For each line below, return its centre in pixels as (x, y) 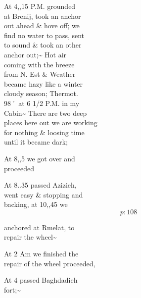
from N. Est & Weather (40, 74)
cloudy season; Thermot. (41, 93)
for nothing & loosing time (44, 132)
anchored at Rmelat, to (39, 227)
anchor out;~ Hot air (35, 54)
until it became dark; (36, 142)
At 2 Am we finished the (41, 254)
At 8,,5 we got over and (40, 158)
